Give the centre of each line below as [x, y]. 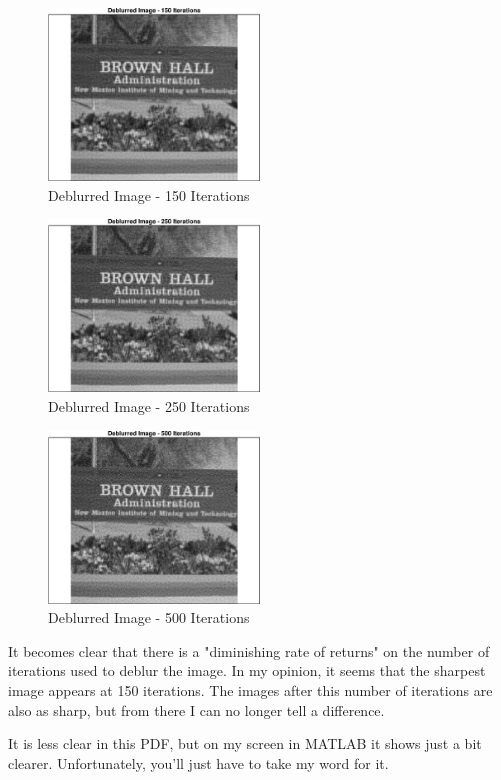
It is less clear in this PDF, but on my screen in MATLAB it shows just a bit [245, 743]
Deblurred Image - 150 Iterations [149, 194]
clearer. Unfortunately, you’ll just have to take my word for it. [198, 762]
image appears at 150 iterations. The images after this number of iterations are [250, 689]
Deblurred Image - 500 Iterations [149, 617]
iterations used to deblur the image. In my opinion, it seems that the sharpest [247, 670]
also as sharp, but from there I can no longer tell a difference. [196, 709]
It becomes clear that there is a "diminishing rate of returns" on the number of [249, 650]
